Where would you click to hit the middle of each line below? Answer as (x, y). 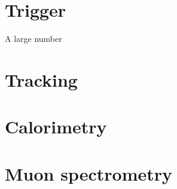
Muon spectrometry (89, 173)
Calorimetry (56, 126)
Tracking (41, 79)
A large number (33, 39)
